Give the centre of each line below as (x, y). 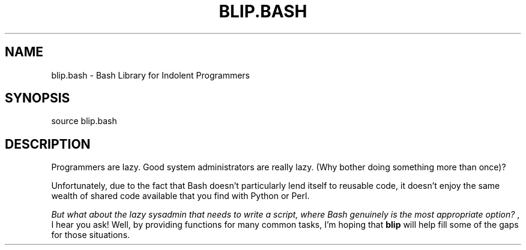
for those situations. (91, 235)
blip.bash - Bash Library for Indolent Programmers (150, 75)
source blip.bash (84, 121)
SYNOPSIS (38, 98)
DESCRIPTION (48, 144)
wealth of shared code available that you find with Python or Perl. (180, 196)
